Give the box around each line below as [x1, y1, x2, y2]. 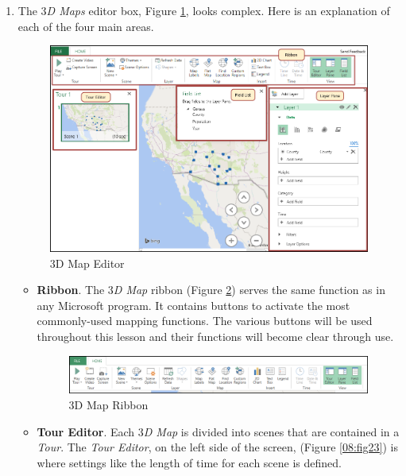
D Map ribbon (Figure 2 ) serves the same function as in [113, 281, 385, 298]
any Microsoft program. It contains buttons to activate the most [37, 296, 350, 313]
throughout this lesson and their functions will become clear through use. [37, 327, 394, 344]
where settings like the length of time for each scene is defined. [37, 454, 342, 470]
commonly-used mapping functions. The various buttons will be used [37, 312, 373, 329]
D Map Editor [55, 254, 125, 271]
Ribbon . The [37, 281, 105, 298]
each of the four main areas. [17, 17, 154, 34]
